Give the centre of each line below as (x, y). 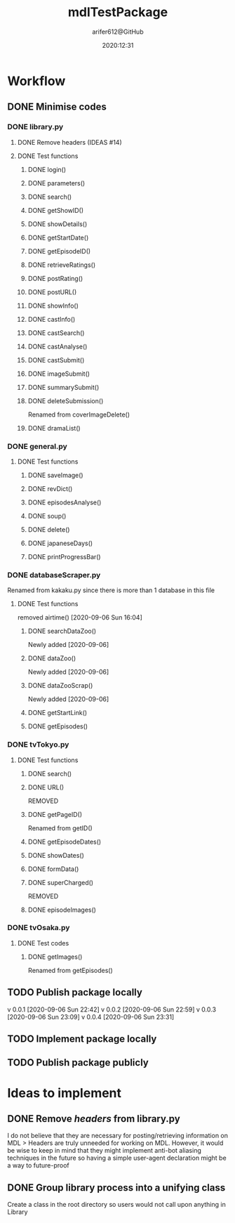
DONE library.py (35, 127)
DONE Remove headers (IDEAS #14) (70, 142)
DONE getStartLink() (58, 713)
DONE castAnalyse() (58, 346)
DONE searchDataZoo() (62, 631)
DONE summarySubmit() (63, 387)
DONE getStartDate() (58, 237)
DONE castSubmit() (56, 360)
